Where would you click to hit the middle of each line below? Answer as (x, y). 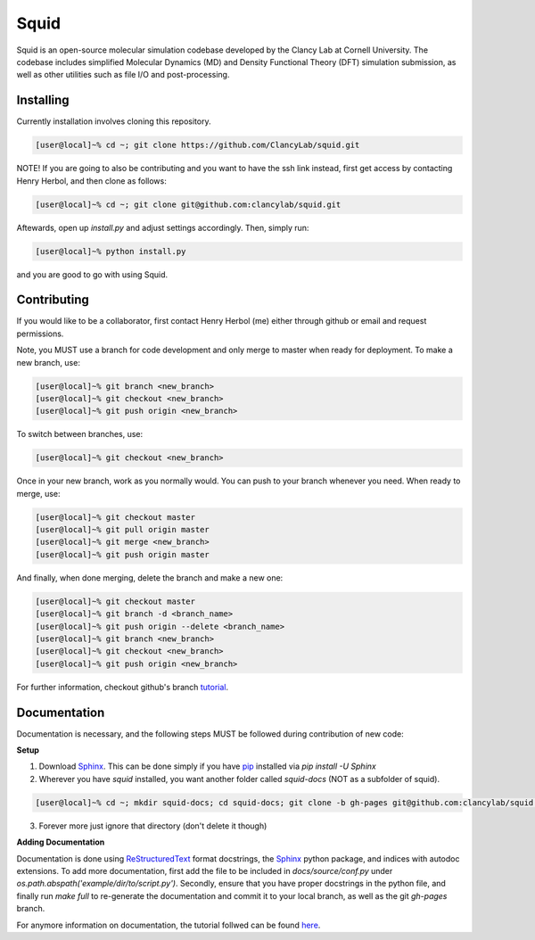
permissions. (40, 334)
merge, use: (39, 493)
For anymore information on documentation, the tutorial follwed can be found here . (169, 925)
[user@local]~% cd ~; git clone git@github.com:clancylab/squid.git (188, 204)
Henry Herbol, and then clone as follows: (91, 181)
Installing (43, 100)
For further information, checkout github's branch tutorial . (123, 687)
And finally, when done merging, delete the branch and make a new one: (150, 577)
